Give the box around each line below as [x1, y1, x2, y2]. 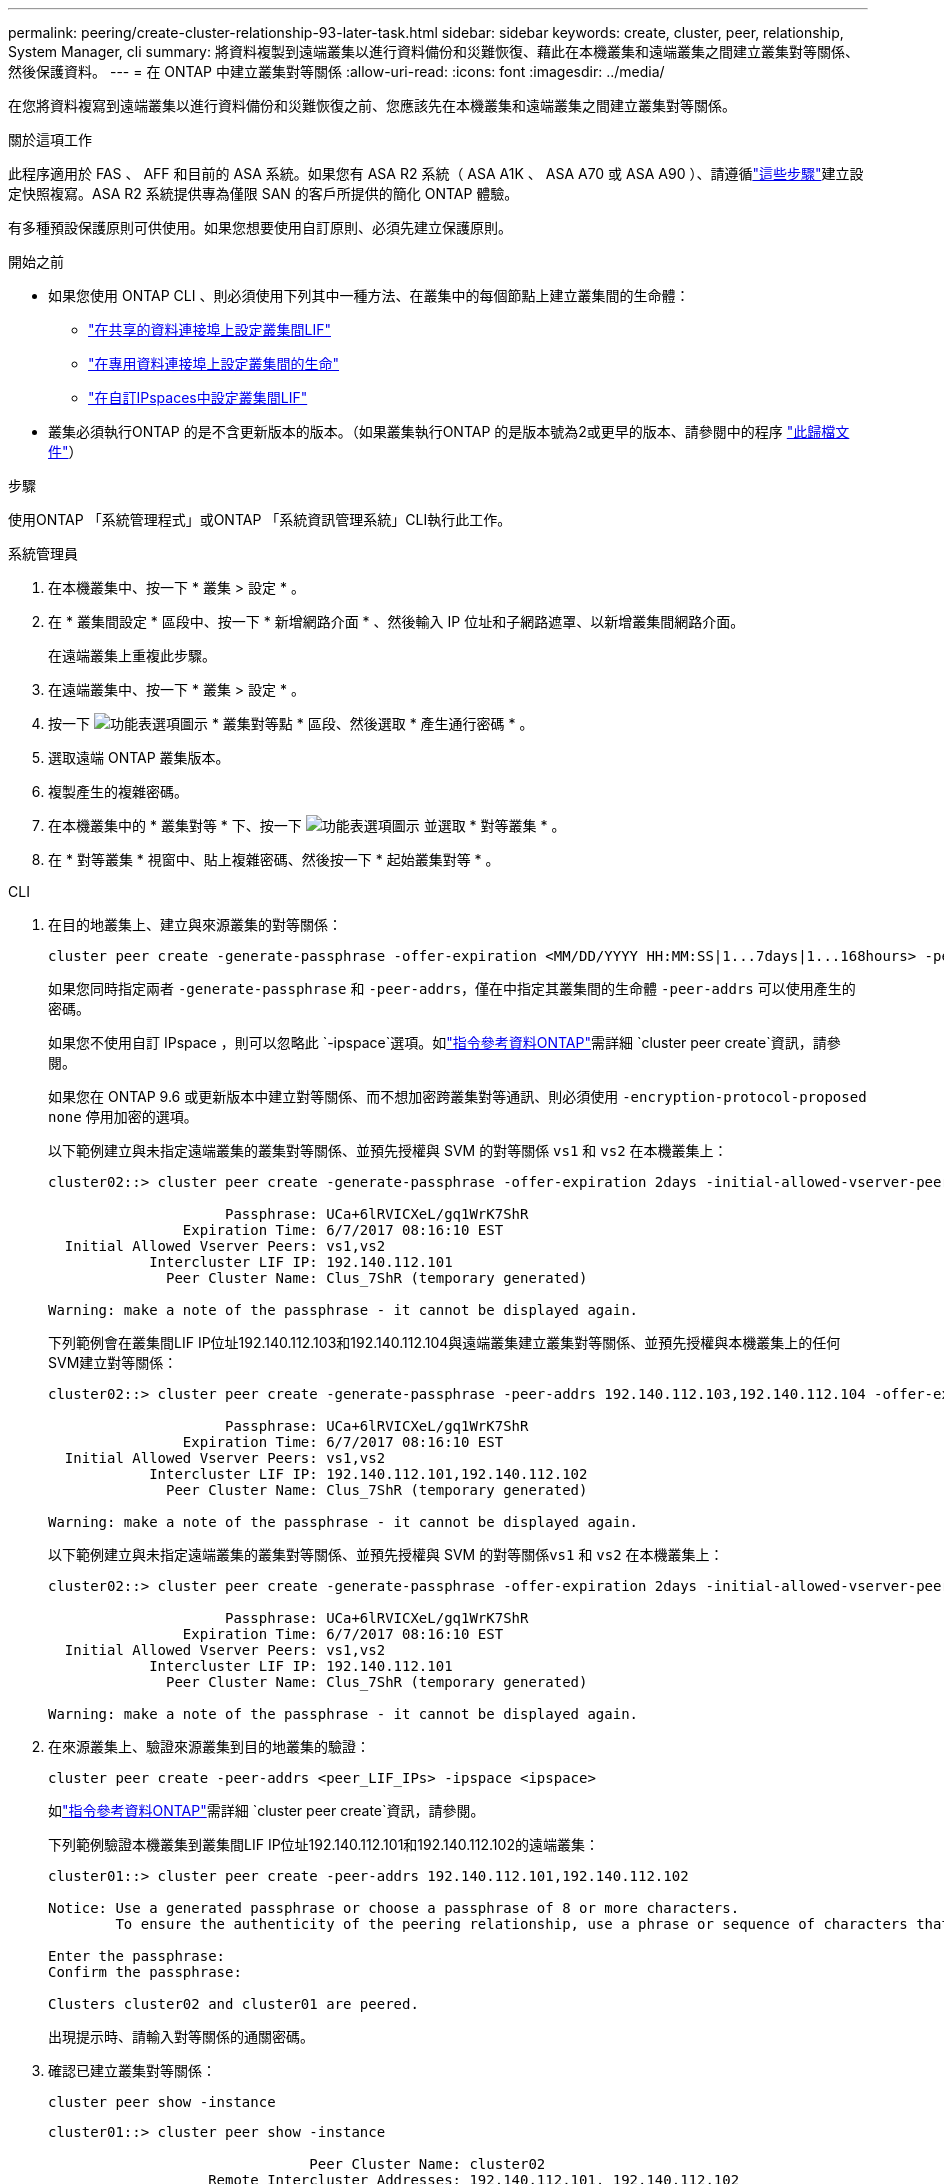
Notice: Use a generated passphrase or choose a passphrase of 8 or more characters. [48, 1900, 740, 1916]
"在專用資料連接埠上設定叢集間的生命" [88, 355, 340, 372]
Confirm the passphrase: [48, 1964, 242, 1980]
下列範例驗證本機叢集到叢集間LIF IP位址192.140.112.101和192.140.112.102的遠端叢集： [48, 1836, 599, 1853]
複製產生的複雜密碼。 [48, 783, 188, 800]
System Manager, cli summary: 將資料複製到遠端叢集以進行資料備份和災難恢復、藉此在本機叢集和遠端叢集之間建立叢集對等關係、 [8, 43, 859, 60]
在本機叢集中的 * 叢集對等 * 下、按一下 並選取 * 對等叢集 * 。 [48, 817, 566, 834]
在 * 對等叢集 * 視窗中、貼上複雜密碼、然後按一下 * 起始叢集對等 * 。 [48, 851, 500, 868]
